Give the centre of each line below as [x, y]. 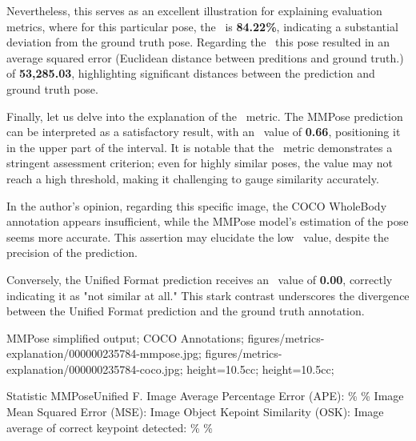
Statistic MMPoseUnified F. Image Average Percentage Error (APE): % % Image [205, 396]
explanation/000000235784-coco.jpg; [95, 369]
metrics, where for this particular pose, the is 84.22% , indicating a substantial [202, 26]
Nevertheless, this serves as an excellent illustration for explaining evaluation [194, 10]
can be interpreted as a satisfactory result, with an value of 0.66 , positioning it [204, 132]
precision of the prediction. [72, 253]
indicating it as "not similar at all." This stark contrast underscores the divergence [208, 295]
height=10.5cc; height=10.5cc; [260, 369]
